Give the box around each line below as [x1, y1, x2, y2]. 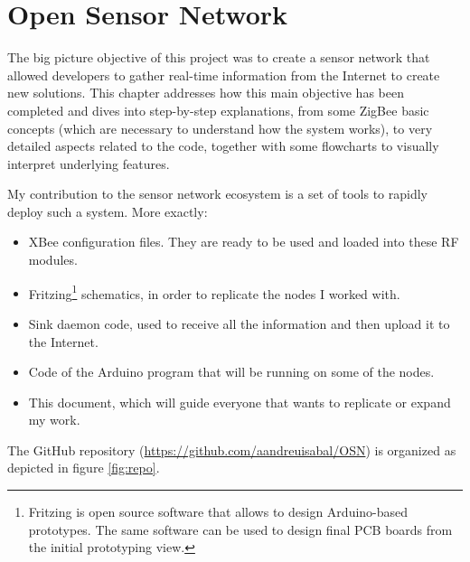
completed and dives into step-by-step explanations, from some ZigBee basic [7, 100, 429, 119]
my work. [28, 410, 80, 429]
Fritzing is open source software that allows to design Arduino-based [28, 502, 409, 521]
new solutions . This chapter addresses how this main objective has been [7, 83, 404, 102]
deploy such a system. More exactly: [7, 201, 208, 220]
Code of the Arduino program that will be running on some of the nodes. [28, 362, 435, 381]
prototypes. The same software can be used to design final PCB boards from [28, 520, 453, 539]
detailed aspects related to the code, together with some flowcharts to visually [7, 136, 439, 155]
